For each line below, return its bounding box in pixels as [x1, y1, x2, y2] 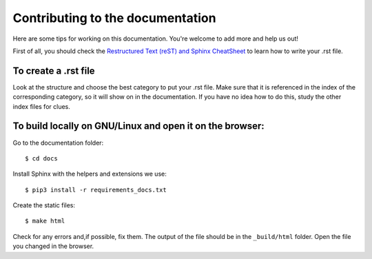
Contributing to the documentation [12, 10, 216, 25]
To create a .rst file [12, 65, 96, 76]
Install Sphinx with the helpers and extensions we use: [12, 169, 167, 178]
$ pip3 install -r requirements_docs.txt [25, 186, 167, 194]
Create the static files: [12, 201, 76, 209]
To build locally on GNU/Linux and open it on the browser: [12, 121, 265, 132]
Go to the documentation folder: [12, 138, 104, 147]
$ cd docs [25, 154, 58, 162]
